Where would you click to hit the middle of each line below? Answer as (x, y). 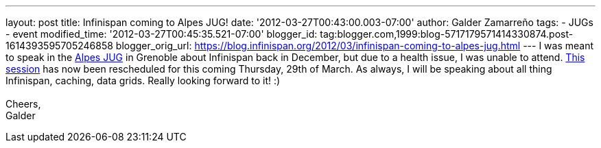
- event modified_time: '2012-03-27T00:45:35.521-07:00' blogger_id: (162, 34)
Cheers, (23, 104)
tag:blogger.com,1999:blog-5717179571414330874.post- (447, 34)
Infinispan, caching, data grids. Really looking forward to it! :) (143, 81)
